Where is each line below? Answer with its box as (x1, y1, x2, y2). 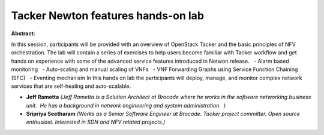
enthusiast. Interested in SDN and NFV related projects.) (26, 118, 166, 125)
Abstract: (11, 30, 35, 37)
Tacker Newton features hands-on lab (11, 9, 204, 22)
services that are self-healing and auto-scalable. (11, 82, 131, 90)
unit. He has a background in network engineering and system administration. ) (26, 102, 226, 109)
